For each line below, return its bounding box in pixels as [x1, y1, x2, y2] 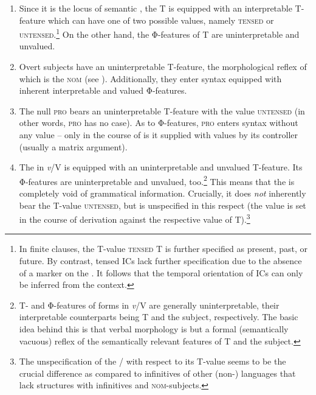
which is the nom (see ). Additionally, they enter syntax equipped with [19, 72, 282, 85]
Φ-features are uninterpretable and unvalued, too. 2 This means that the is [19, 173, 295, 187]
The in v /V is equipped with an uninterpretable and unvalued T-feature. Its [19, 161, 303, 173]
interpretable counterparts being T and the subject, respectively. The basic [19, 310, 298, 323]
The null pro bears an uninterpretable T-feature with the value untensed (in [19, 104, 305, 117]
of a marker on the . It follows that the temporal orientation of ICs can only [19, 266, 303, 279]
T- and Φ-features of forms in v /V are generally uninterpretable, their [19, 298, 280, 311]
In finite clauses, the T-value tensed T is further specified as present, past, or [19, 242, 308, 255]
